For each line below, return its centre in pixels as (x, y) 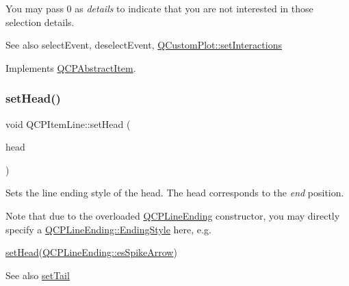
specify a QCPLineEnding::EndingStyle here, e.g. (108, 229)
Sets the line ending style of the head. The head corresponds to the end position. (175, 193)
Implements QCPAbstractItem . (71, 67)
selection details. (40, 22)
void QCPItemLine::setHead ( (68, 123)
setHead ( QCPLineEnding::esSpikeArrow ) (91, 252)
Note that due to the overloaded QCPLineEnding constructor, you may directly (173, 215)
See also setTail (38, 275)
